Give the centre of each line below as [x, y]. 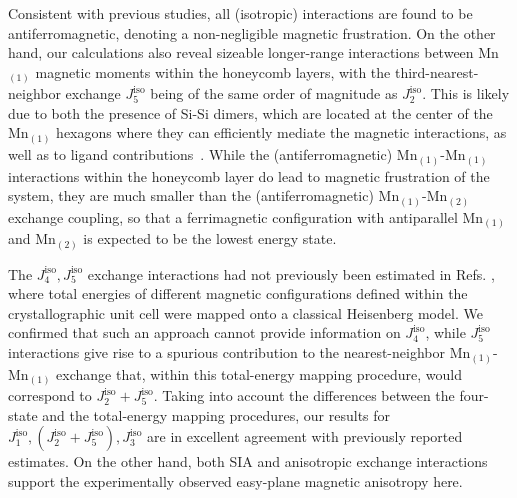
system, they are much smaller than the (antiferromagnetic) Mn [204, 195]
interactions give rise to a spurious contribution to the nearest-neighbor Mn [239, 352]
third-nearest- [436, 71]
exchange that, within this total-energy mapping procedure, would [259, 373]
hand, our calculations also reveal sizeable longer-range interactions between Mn [253, 52]
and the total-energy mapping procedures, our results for [216, 414]
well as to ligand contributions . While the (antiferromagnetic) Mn [213, 154]
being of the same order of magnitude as [274, 93]
